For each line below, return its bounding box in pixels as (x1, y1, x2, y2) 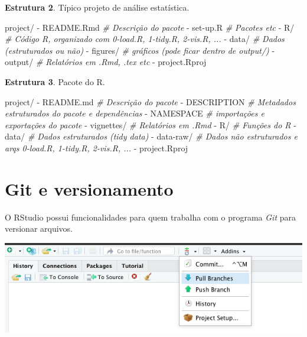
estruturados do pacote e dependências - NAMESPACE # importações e (5, 107, 264, 119)
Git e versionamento (5, 176, 174, 200)
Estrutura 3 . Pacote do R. (5, 75, 105, 88)
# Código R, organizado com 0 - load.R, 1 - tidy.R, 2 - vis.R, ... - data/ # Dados (5, 33, 285, 45)
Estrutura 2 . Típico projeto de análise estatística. (5, 1, 190, 13)
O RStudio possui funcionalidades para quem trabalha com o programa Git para (5, 210, 296, 223)
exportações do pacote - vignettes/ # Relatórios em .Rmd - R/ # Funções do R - (5, 118, 296, 131)
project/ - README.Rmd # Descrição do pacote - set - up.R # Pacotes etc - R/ (5, 21, 295, 33)
